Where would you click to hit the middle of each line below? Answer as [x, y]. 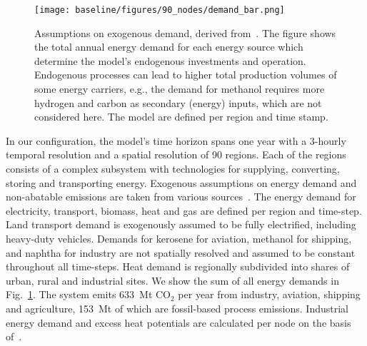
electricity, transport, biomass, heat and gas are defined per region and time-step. [184, 210]
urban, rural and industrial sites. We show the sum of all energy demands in [172, 280]
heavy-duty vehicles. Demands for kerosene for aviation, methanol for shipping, [179, 238]
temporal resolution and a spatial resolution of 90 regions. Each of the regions [176, 154]
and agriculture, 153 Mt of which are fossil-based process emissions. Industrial [177, 308]
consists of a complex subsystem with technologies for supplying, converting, [173, 168]
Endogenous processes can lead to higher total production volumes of [186, 75]
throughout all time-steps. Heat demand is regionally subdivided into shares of [178, 266]
